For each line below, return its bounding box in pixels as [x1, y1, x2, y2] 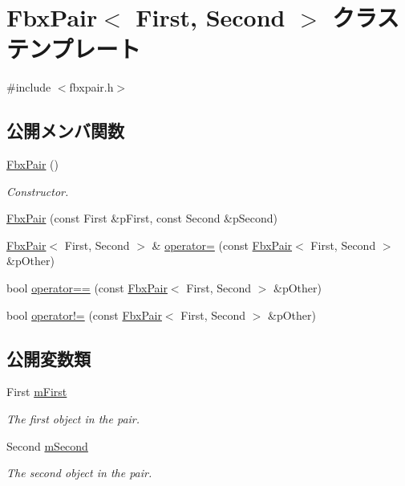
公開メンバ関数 [6, 118, 124, 143]
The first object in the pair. [6, 410, 140, 427]
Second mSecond [6, 437, 88, 454]
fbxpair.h [69, 79, 114, 96]
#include [6, 79, 51, 96]
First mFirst [6, 383, 67, 400]
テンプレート [6, 32, 141, 65]
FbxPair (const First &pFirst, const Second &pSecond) [6, 210, 278, 227]
